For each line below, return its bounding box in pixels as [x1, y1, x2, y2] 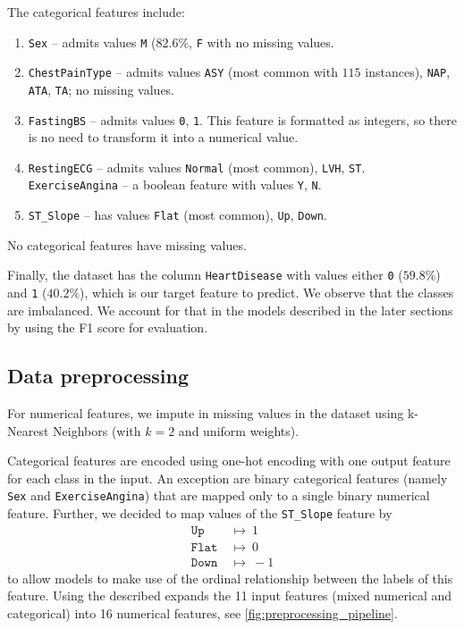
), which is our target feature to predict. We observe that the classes [80, 283, 454, 302]
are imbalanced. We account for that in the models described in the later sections [7, 300, 453, 319]
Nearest [7, 421, 49, 440]
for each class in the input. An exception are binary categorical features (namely [7, 468, 448, 487]
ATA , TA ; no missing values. [28, 80, 175, 98]
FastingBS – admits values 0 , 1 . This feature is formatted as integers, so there [28, 110, 458, 129]
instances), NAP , [365, 63, 451, 81]
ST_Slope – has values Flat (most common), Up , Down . [28, 205, 327, 224]
